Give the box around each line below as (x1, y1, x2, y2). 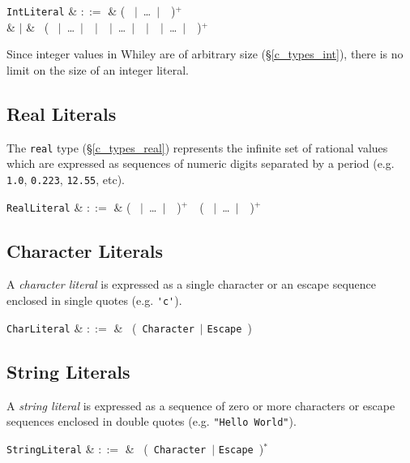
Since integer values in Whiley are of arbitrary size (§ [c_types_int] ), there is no (6, 45, 404, 62)
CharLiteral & (6, 319, 83, 336)
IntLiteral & (6, 2, 78, 19)
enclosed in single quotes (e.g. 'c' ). (6, 292, 182, 308)
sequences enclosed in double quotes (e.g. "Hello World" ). (6, 413, 297, 430)
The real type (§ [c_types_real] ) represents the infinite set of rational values (6, 139, 388, 156)
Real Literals (6, 101, 117, 126)
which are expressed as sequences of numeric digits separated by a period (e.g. (6, 155, 395, 172)
